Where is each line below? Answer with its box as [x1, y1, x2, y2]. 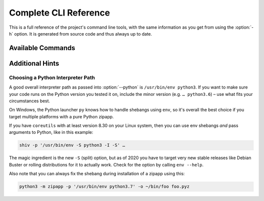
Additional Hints [9, 59, 60, 68]
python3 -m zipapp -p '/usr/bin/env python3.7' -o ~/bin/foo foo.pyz [19, 184, 190, 189]
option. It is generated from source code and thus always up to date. [14, 31, 153, 37]
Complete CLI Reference [9, 7, 110, 18]
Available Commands [9, 44, 75, 52]
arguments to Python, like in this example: [9, 129, 93, 135]
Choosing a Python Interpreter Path [9, 74, 95, 81]
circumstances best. [9, 98, 50, 104]
